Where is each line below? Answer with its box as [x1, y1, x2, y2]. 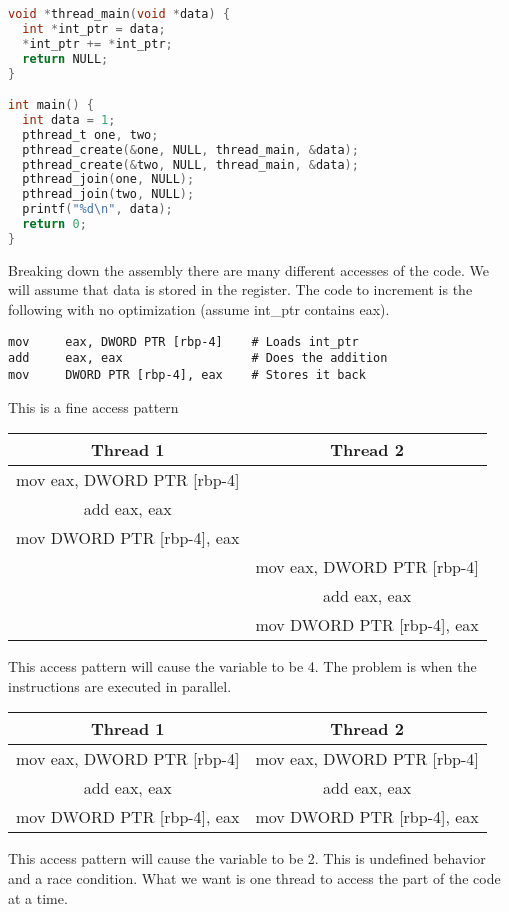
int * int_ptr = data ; [22, 21, 166, 36]
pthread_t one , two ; [22, 127, 159, 142]
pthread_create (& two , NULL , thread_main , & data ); [22, 157, 359, 172]
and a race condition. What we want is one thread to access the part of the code [8, 867, 501, 888]
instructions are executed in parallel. [8, 675, 232, 696]
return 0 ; [22, 217, 87, 232]
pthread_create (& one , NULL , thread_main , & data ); [22, 142, 359, 157]
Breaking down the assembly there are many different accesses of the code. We [8, 259, 489, 280]
